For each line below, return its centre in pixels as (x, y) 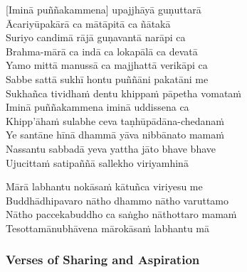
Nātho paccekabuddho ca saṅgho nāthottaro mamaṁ (121, 214)
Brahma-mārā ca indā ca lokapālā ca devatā (102, 51)
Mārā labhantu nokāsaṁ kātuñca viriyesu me (104, 186)
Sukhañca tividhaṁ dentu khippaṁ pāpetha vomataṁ (124, 93)
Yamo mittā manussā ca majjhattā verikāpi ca (107, 65)
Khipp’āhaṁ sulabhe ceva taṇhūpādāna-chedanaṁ (115, 120)
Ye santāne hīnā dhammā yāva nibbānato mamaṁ (115, 135)
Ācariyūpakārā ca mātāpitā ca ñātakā (88, 23)
